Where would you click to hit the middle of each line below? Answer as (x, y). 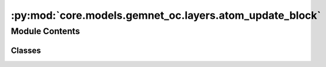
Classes (26, 50)
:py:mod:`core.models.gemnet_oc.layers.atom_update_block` (166, 15)
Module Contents (46, 31)
